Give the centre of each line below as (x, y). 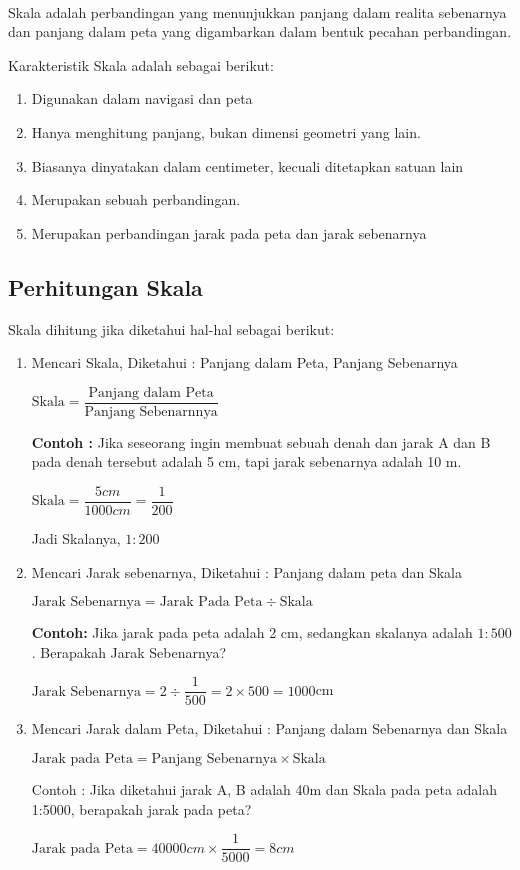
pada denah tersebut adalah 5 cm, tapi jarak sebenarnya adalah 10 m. (246, 461)
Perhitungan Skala (105, 286)
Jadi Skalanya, (76, 538)
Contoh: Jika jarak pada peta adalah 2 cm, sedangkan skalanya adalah (252, 632)
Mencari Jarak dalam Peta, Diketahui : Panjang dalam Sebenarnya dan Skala (269, 728)
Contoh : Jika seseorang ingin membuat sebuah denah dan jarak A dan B (261, 441)
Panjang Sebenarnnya (151, 411)
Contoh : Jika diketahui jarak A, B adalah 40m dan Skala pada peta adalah (264, 789)
